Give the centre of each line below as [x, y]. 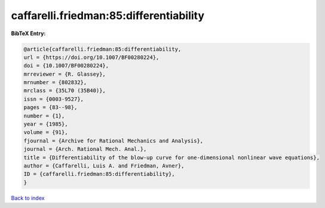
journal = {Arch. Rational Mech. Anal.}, [85, 149]
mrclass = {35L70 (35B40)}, [65, 91]
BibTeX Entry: [28, 33]
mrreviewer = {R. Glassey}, [65, 74]
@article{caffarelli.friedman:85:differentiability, [102, 49]
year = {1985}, [46, 124]
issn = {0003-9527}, [53, 99]
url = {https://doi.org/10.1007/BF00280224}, [91, 57]
